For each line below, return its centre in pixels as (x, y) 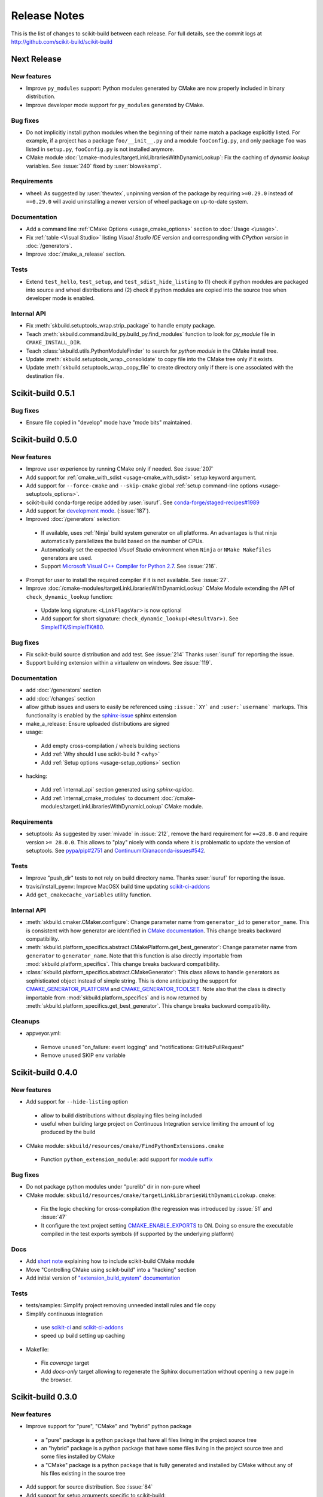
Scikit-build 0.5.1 (43, 393)
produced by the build (68, 1132)
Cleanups (25, 1021)
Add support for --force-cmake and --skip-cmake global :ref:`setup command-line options (142, 486)
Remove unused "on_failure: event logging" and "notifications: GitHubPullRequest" (143, 1047)
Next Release (36, 59)
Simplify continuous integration (64, 1314)
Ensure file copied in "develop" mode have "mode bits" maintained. (109, 422)
